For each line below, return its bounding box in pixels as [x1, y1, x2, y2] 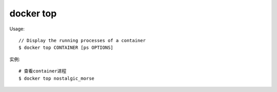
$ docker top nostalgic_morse [18, 75, 95, 81]
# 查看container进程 [18, 68, 67, 74]
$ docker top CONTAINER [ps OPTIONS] [18, 45, 114, 51]
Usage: [9, 26, 25, 32]
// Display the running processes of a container [18, 38, 146, 43]
